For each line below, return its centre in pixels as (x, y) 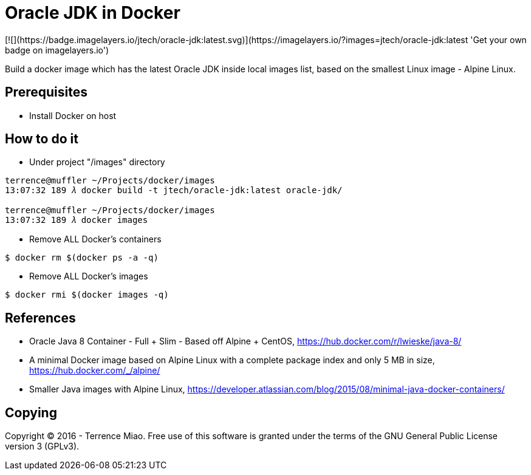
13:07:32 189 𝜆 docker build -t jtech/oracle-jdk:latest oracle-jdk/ (174, 190)
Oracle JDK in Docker (93, 13)
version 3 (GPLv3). (42, 446)
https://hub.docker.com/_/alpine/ (95, 371)
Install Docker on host (73, 115)
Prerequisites (46, 92)
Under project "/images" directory (97, 162)
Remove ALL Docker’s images (89, 276)
